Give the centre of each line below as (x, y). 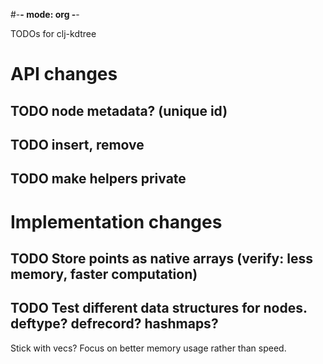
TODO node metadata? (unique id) (119, 110)
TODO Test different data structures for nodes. (159, 308)
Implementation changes (116, 221)
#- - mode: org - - (45, 14)
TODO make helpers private (98, 179)
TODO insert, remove (77, 144)
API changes (64, 74)
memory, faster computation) (104, 274)
